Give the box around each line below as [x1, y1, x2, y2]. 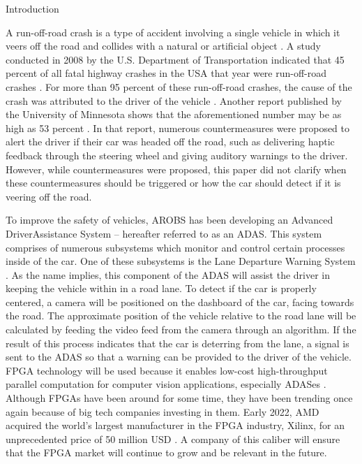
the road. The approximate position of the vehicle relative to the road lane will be [6, 308, 356, 323]
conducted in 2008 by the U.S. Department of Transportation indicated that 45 [6, 52, 345, 66]
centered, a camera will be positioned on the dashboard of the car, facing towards [6, 294, 354, 309]
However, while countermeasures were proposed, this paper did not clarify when [6, 161, 347, 176]
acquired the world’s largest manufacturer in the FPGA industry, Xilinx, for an [6, 418, 345, 433]
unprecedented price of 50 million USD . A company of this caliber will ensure [6, 431, 340, 446]
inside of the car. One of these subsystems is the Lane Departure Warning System [6, 254, 356, 268]
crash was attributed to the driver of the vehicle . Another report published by [6, 93, 342, 108]
